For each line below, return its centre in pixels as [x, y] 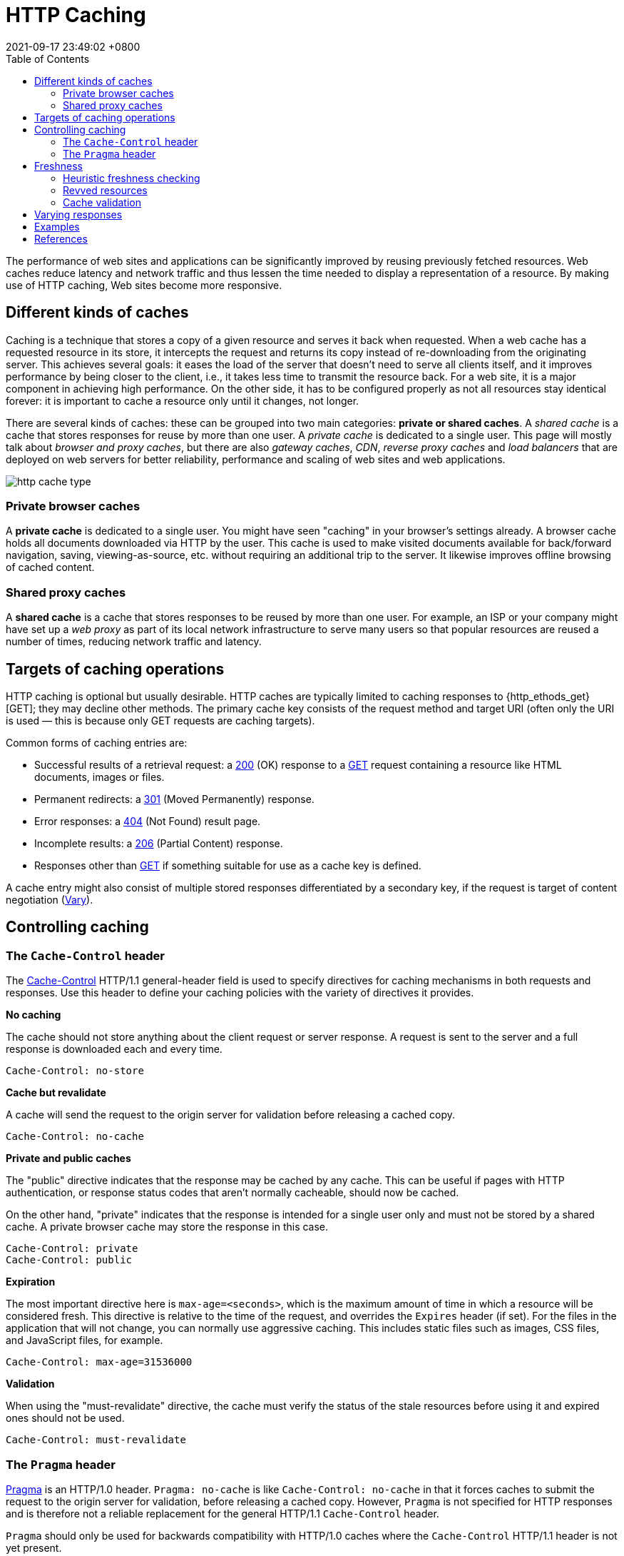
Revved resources [105, 190]
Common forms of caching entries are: [97, 742]
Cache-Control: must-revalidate [96, 1440]
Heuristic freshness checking [132, 178]
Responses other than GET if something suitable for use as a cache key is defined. [228, 865]
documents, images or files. [99, 777]
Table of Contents [48, 59]
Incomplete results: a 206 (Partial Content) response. [159, 843]
